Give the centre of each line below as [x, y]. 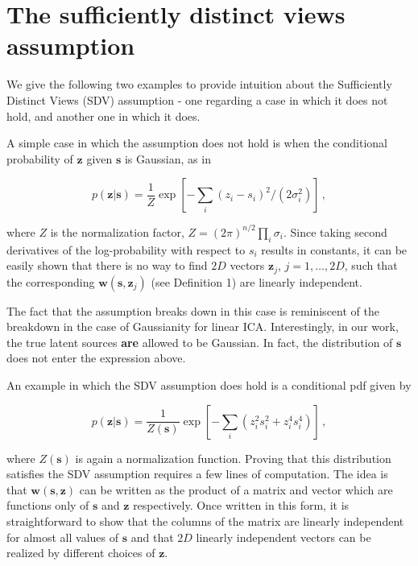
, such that [371, 265]
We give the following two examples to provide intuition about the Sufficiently [199, 84]
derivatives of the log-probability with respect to [126, 249]
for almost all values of [63, 537]
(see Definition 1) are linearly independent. [257, 281]
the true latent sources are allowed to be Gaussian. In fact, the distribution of [200, 342]
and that [152, 537]
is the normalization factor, [117, 231]
